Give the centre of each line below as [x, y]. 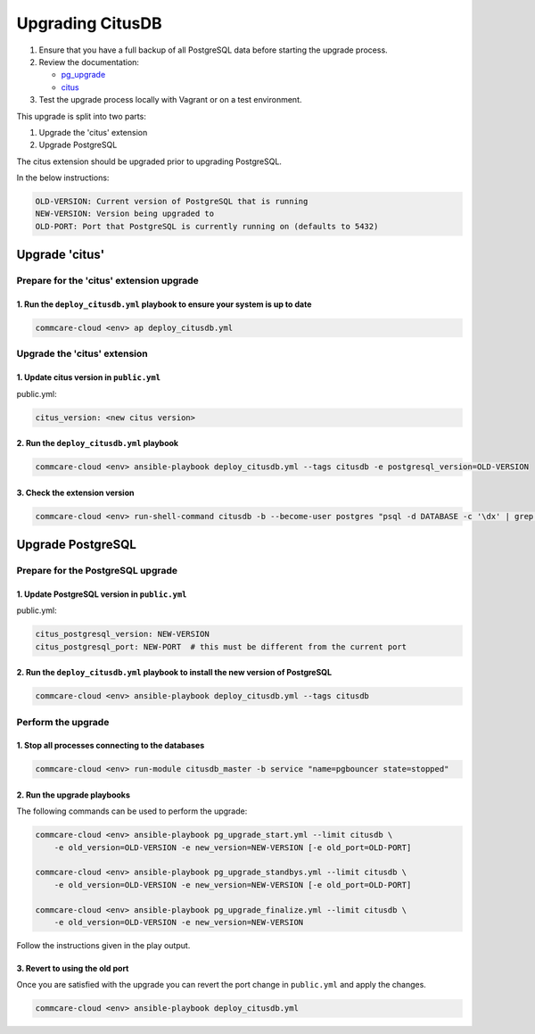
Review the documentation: [89, 62]
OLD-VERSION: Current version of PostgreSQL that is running [172, 202]
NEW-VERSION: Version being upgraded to [124, 214]
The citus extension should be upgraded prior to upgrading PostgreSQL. [149, 161]
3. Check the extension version [75, 492]
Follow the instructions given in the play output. [103, 946]
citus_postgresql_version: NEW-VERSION [122, 634]
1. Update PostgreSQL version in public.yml [102, 594]
